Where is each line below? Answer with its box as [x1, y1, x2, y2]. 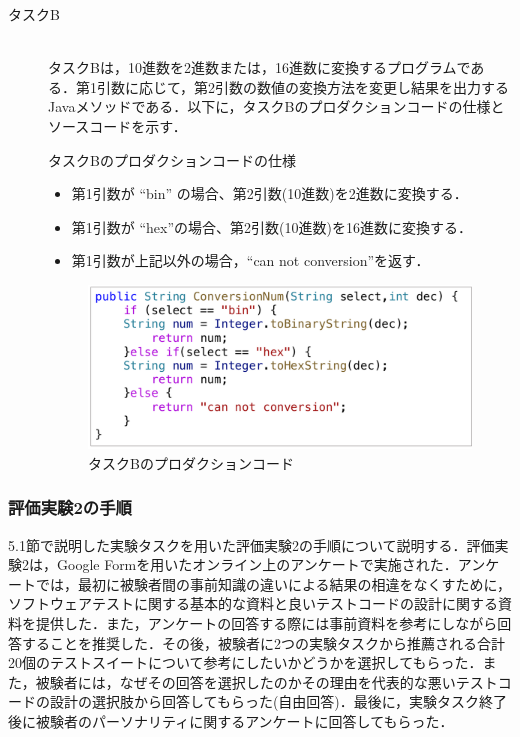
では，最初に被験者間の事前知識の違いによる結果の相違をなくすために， [35, 573, 511, 594]
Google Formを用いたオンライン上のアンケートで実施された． [56, 554, 458, 575]
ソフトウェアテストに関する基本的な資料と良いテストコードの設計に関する [8, 593, 498, 614]
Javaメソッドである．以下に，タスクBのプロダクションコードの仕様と [48, 96, 505, 117]
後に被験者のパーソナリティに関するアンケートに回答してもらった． [8, 710, 454, 731]
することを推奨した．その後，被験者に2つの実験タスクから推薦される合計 [21, 632, 505, 653]
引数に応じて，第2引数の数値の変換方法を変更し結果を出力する [96, 76, 510, 97]
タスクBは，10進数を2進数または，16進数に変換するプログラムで [48, 57, 471, 78]
